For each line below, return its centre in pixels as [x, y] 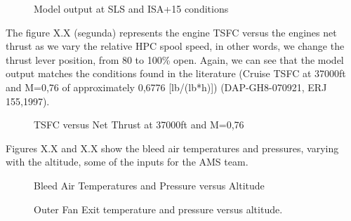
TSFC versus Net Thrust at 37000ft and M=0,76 [139, 125]
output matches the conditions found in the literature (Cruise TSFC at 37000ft [176, 73]
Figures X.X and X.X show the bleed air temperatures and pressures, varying [172, 148]
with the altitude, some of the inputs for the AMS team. [127, 162]
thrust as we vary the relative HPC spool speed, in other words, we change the [175, 46]
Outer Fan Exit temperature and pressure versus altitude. [158, 209]
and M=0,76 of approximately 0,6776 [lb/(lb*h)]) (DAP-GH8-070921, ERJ [166, 87]
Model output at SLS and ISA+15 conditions [131, 8]
